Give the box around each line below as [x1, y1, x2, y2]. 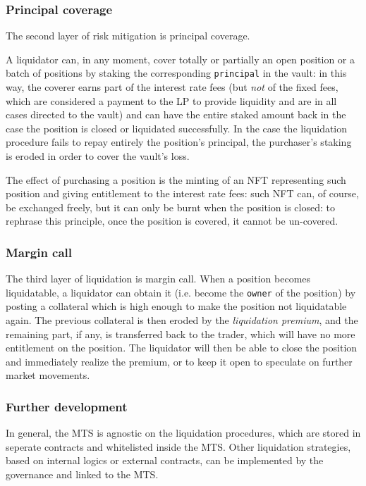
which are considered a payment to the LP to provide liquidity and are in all [6, 93, 337, 108]
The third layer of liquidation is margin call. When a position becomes [6, 271, 311, 286]
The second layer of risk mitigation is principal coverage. [6, 28, 250, 43]
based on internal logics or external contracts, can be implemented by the [6, 453, 324, 468]
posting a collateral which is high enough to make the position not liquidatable [6, 299, 347, 313]
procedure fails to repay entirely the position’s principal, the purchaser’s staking [6, 135, 352, 149]
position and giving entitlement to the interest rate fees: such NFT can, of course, [6, 186, 359, 201]
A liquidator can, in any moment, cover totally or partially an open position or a [6, 51, 355, 66]
